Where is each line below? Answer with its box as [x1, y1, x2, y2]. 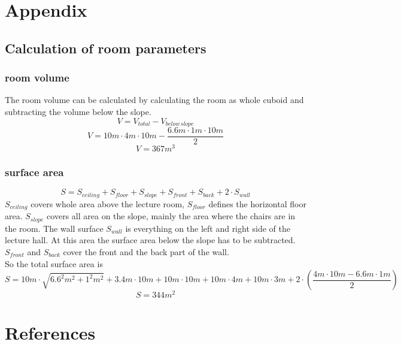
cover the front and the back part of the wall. [63, 245, 229, 258]
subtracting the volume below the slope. [5, 105, 151, 117]
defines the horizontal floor [208, 197, 306, 210]
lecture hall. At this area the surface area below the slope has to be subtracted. [5, 234, 296, 246]
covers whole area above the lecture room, [31, 197, 185, 210]
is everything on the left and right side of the [125, 222, 290, 234]
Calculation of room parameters [5, 38, 206, 57]
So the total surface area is [5, 257, 103, 270]
